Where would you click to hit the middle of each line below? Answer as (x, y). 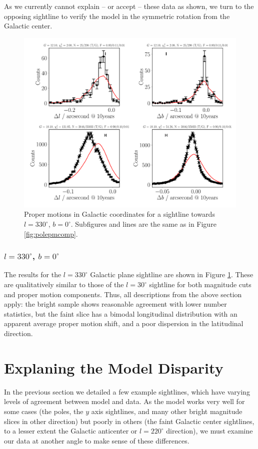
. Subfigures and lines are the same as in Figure (143, 224)
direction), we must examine (209, 431)
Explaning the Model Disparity (114, 367)
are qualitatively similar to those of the (64, 284)
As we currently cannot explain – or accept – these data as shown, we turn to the (129, 6)
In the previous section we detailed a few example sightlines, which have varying (127, 391)
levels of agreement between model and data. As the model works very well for (124, 401)
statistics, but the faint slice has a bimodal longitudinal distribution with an (121, 313)
